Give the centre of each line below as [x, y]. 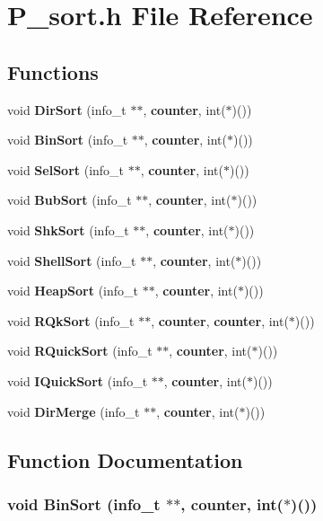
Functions [53, 71]
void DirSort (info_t [67, 109]
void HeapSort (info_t [73, 291]
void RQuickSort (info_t [80, 351]
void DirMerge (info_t [74, 411]
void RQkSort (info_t [71, 320]
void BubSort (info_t [70, 200]
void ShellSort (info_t [72, 260]
